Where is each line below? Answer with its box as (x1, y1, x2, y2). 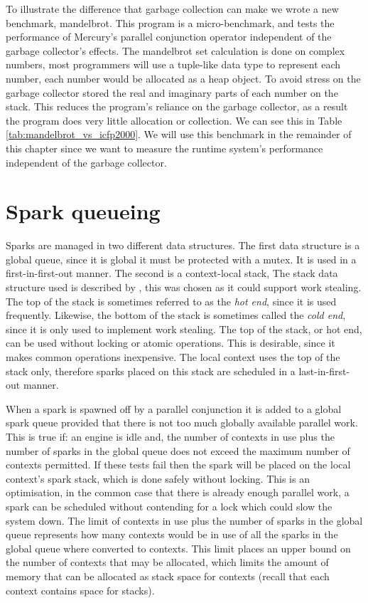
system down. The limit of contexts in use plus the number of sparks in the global (6, 513, 363, 528)
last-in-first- (298, 363, 350, 378)
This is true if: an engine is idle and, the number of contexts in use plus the (6, 429, 335, 444)
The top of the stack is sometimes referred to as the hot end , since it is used (6, 293, 337, 308)
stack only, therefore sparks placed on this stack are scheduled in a (6, 363, 296, 378)
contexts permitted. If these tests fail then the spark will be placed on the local (6, 457, 351, 472)
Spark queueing (6, 196, 161, 226)
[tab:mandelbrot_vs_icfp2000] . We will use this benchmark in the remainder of (6, 127, 352, 142)
